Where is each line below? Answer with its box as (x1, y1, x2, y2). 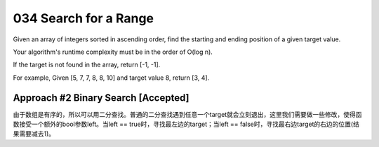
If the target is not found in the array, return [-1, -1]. (13, 60, 161, 69)
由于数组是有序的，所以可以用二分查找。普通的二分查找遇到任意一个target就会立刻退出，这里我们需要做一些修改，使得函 (13, 110, 362, 118)
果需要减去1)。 (13, 129, 55, 138)
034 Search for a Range (13, 10, 154, 26)
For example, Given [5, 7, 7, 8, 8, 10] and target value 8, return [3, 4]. (13, 73, 210, 82)
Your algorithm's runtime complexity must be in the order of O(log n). (13, 48, 213, 56)
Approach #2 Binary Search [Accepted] (13, 92, 189, 104)
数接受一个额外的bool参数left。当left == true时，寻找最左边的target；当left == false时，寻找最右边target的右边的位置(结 (13, 120, 359, 129)
